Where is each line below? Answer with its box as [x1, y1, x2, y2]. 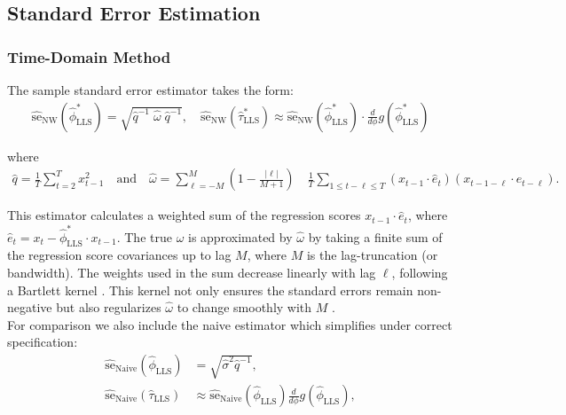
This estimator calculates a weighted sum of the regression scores [7, 206, 361, 224]
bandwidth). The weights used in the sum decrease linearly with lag [7, 262, 376, 281]
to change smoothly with [177, 298, 312, 317]
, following [391, 262, 448, 281]
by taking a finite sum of [308, 227, 443, 246]
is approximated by [188, 227, 293, 246]
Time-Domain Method [7, 45, 171, 67]
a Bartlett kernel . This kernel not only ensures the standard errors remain [7, 280, 413, 299]
